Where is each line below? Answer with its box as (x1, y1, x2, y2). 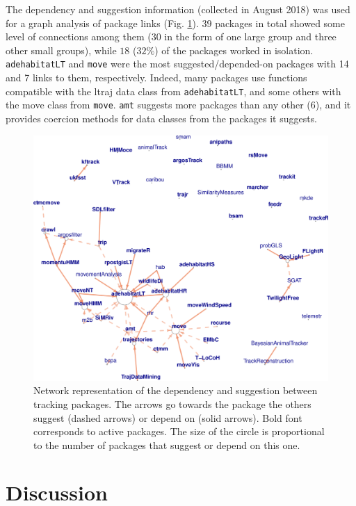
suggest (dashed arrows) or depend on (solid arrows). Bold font (33, 410, 302, 425)
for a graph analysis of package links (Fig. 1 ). (6, 15, 199, 30)
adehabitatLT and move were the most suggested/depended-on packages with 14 (6, 56, 349, 71)
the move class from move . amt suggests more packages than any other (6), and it (6, 97, 351, 112)
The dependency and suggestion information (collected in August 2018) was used (6, 2, 350, 16)
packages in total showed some (215, 15, 345, 30)
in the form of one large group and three (164, 29, 337, 44)
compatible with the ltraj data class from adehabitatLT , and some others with (6, 83, 341, 98)
